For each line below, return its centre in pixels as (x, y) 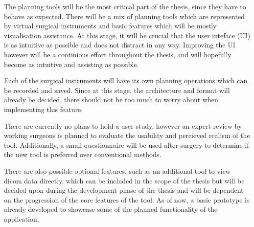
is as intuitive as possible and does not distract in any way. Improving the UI (120, 45)
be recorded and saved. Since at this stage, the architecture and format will (117, 90)
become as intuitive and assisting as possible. (71, 64)
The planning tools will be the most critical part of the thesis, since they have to (125, 6)
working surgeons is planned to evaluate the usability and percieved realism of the (127, 135)
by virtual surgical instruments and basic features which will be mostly (110, 26)
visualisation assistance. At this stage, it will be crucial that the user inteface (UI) (127, 35)
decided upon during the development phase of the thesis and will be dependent (124, 190)
